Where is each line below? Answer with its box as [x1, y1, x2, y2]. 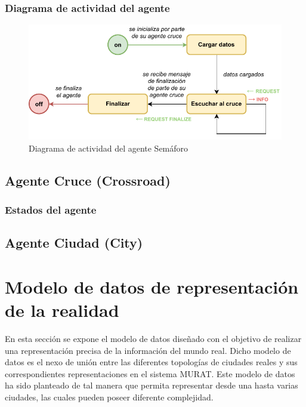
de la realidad [5, 298, 119, 322]
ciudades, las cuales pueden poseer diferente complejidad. [5, 391, 214, 403]
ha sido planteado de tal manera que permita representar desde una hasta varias [5, 379, 298, 391]
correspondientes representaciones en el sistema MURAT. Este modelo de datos [5, 367, 295, 380]
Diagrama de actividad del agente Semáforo [29, 141, 188, 154]
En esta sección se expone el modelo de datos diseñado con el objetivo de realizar [5, 332, 302, 345]
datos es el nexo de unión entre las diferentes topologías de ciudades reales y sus [5, 356, 298, 368]
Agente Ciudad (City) [5, 233, 143, 252]
